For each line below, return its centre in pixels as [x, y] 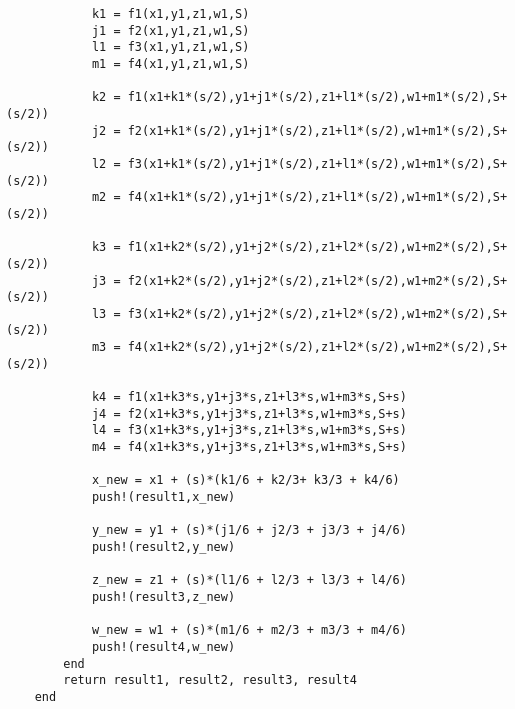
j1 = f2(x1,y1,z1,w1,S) [170, 30]
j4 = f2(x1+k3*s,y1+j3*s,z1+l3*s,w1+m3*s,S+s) [249, 413]
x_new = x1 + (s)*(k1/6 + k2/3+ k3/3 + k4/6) [245, 480]
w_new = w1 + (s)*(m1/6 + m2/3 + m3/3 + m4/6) [249, 630]
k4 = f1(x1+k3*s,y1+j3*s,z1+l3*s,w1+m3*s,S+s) [249, 397]
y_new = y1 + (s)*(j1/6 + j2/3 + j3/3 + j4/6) [249, 530]
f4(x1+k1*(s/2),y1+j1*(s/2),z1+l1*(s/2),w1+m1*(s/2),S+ [317, 197]
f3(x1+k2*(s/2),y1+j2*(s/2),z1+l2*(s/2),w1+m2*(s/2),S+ [317, 313]
